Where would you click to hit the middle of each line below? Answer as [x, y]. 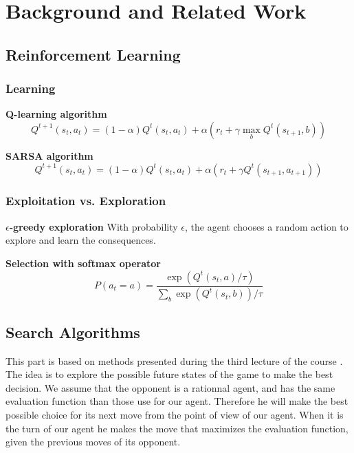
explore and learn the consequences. [81, 240]
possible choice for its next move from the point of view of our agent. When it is [175, 415]
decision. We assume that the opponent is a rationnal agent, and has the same [170, 387]
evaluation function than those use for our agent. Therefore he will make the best [177, 401]
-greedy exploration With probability [93, 226]
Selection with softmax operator [83, 263]
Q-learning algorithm [56, 114]
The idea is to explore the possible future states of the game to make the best [169, 374]
